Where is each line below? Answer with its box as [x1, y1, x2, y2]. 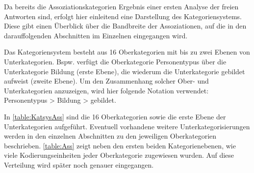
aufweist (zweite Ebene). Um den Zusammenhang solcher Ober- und [4, 76, 209, 86]
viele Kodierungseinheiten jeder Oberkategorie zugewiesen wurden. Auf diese [4, 150, 234, 160]
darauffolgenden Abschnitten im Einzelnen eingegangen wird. [4, 30, 188, 40]
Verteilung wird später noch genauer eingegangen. [4, 159, 154, 170]
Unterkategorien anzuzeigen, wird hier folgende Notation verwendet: [4, 85, 209, 95]
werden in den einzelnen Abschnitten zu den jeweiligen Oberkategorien [4, 131, 217, 141]
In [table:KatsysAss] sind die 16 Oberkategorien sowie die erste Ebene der [4, 111, 226, 121]
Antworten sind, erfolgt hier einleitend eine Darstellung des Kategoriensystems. [4, 11, 242, 21]
